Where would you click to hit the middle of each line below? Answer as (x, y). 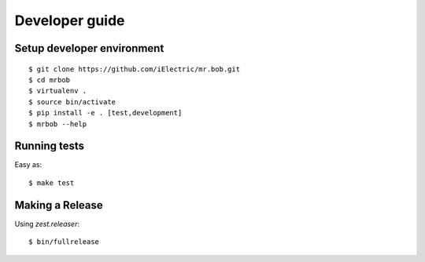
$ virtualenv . (58, 91)
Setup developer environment (89, 48)
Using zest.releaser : (47, 224)
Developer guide (70, 20)
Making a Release (59, 205)
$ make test (52, 183)
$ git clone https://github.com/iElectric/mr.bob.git (134, 69)
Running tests (50, 146)
